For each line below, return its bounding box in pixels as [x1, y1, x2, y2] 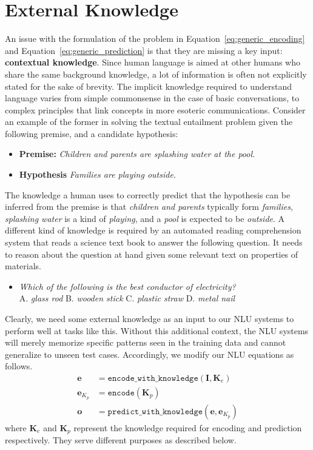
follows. [5, 360, 33, 372]
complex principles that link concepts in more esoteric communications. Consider [5, 103, 306, 116]
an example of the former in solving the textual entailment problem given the [5, 115, 293, 128]
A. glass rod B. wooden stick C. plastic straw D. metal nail [19, 292, 235, 304]
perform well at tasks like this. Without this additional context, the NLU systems [5, 324, 309, 337]
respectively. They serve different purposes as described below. [5, 434, 237, 446]
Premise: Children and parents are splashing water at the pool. [19, 147, 255, 160]
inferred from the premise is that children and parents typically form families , [5, 200, 293, 213]
